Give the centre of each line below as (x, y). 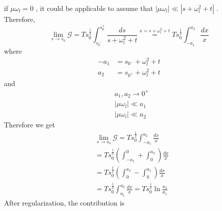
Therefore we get (30, 125)
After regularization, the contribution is (64, 202)
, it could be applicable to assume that (95, 8)
